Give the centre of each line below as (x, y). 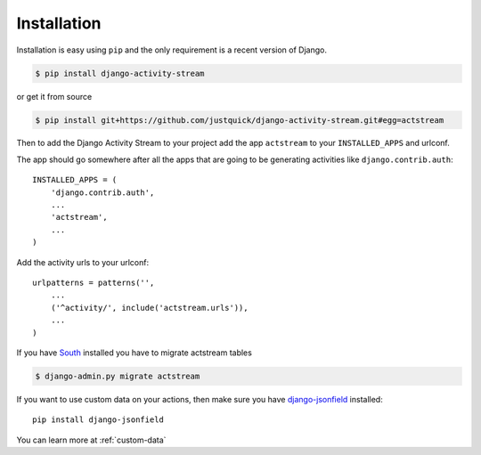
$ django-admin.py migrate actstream (118, 376)
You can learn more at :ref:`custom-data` (91, 440)
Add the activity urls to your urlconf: (83, 262)
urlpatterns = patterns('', (94, 283)
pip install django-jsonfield (98, 420)
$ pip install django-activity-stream (120, 73)
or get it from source (54, 96)
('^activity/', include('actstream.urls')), (149, 308)
